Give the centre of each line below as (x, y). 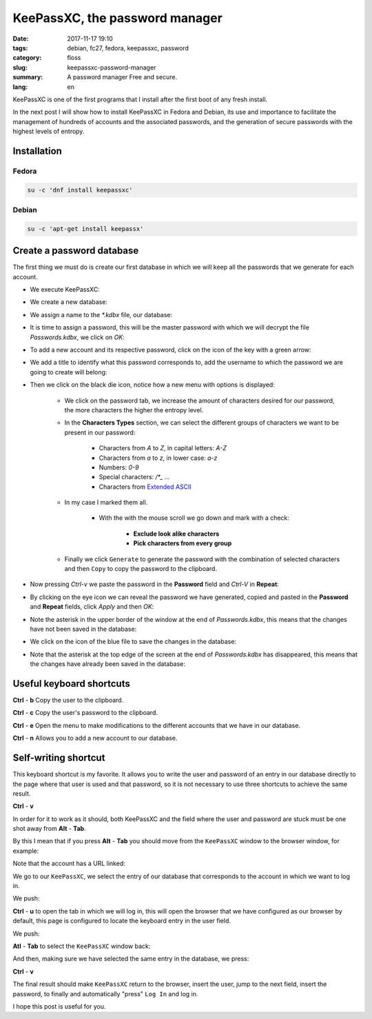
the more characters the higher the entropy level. (134, 410)
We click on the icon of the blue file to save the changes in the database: (133, 642)
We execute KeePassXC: (65, 290)
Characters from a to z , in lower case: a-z (158, 458)
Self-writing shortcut (59, 758)
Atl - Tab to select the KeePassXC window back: (82, 946)
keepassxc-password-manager (112, 67)
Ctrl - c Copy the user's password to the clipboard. (85, 713)
